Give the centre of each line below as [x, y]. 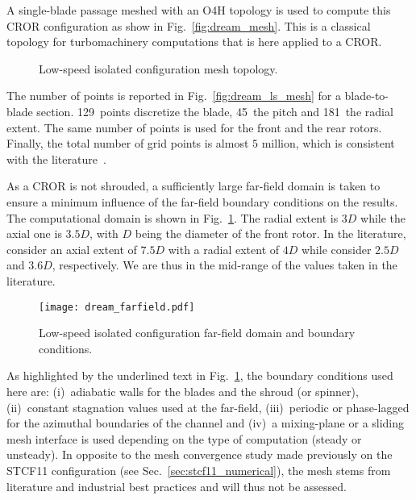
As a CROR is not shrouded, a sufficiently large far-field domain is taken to [193, 186]
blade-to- [367, 96]
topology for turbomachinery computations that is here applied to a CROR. [194, 42]
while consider [336, 249]
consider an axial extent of [72, 249]
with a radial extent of [224, 249]
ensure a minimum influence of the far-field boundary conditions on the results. [202, 201]
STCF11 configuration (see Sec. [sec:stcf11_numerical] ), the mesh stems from [199, 470]
